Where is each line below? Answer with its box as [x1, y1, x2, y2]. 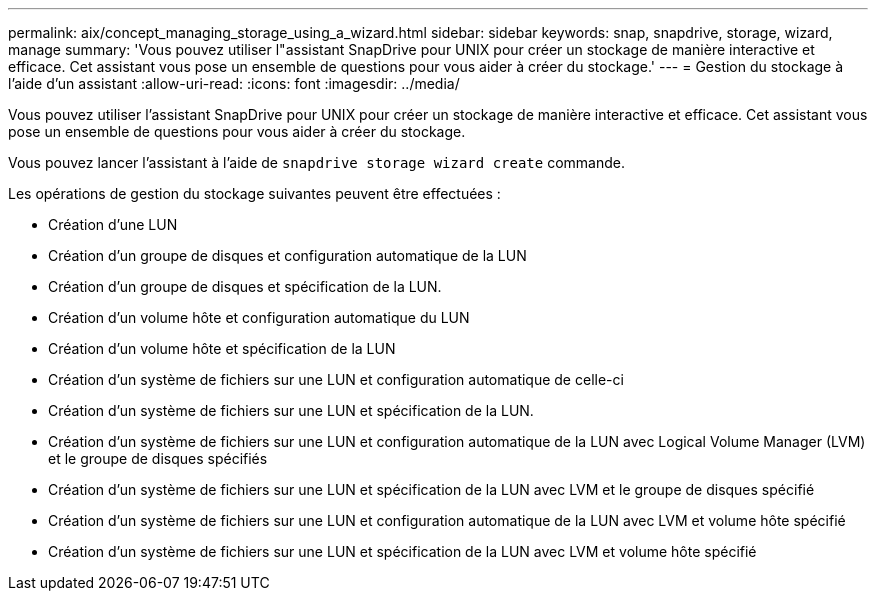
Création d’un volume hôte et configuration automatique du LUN [48, 309, 470, 326]
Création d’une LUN [48, 216, 178, 233]
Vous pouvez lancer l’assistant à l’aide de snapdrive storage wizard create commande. [8, 154, 625, 171]
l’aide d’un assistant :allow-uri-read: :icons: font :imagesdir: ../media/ [8, 75, 460, 92]
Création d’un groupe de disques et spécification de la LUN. [48, 278, 442, 295]
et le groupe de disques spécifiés [48, 450, 268, 467]
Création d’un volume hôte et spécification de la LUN [48, 340, 396, 357]
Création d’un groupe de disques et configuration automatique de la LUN [48, 247, 527, 264]
